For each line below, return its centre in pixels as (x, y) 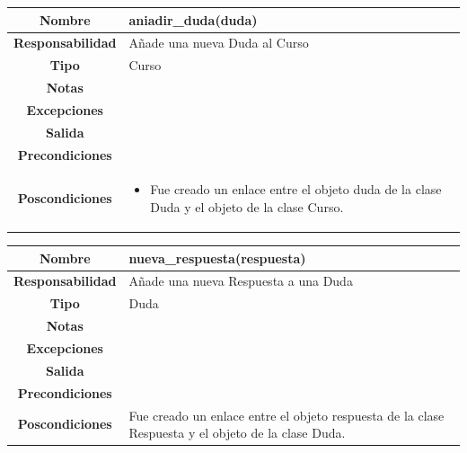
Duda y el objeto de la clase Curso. (247, 207)
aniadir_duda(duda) (193, 19)
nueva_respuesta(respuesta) (217, 258)
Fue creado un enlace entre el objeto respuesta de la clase (286, 415)
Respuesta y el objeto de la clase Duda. (237, 433)
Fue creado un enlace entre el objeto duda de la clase (296, 189)
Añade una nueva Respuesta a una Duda (241, 281)
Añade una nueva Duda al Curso (219, 43)
